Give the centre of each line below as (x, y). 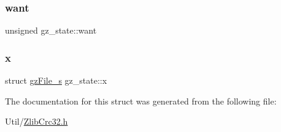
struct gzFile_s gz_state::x (56, 80)
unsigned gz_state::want (51, 30)
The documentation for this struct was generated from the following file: (141, 101)
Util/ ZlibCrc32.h (37, 121)
